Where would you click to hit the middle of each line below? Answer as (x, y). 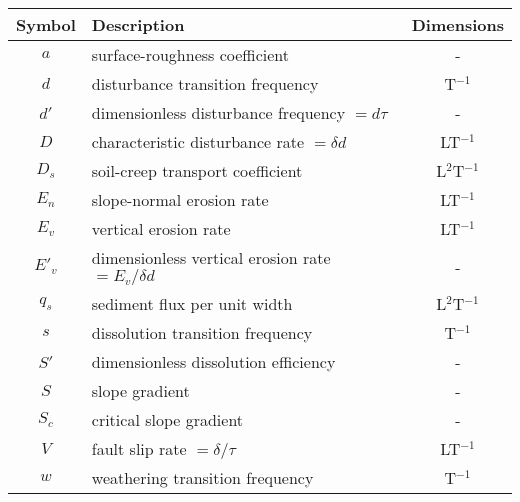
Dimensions (457, 24)
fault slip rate (139, 448)
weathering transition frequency (202, 477)
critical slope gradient (167, 419)
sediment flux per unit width (192, 303)
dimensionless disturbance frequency (218, 112)
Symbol (46, 24)
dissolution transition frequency (202, 332)
